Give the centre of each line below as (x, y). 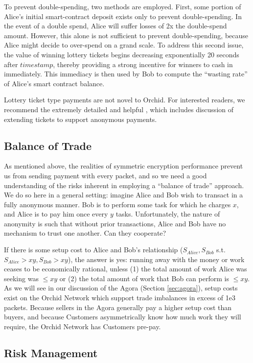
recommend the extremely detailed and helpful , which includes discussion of (119, 109)
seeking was (21, 278)
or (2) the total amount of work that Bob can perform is (144, 278)
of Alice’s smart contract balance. (54, 83)
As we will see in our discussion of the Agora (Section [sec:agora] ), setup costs (121, 288)
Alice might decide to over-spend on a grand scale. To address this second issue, (124, 45)
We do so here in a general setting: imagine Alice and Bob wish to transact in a (124, 195)
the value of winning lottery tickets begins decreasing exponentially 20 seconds (122, 54)
